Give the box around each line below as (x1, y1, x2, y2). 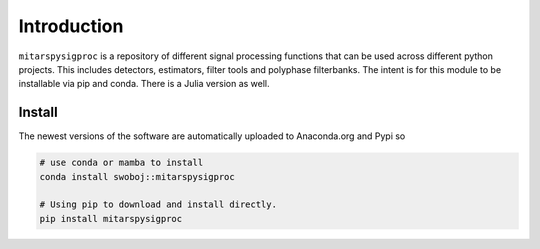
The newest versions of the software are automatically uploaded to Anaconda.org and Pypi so (18, 130, 406, 142)
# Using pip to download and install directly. (39, 199, 277, 210)
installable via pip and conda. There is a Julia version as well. (18, 78, 270, 90)
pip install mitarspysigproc (39, 213, 183, 224)
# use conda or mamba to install (39, 157, 204, 169)
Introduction (18, 15, 124, 37)
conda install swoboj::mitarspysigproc (39, 171, 235, 182)
